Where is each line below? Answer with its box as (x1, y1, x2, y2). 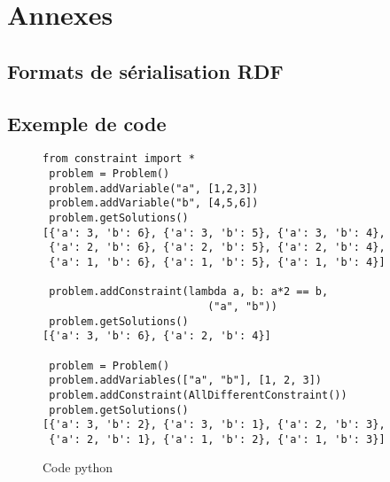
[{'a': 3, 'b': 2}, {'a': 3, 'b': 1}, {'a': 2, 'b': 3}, (43, 418, 386, 431)
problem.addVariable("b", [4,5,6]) (49, 197, 259, 210)
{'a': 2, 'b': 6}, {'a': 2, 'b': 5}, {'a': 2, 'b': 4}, (49, 241, 386, 254)
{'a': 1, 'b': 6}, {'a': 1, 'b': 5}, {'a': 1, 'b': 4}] (49, 255, 386, 268)
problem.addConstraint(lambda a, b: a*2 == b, (49, 285, 329, 299)
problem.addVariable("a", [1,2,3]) (49, 182, 259, 195)
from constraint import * (43, 152, 195, 166)
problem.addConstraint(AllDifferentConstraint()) (49, 388, 347, 401)
